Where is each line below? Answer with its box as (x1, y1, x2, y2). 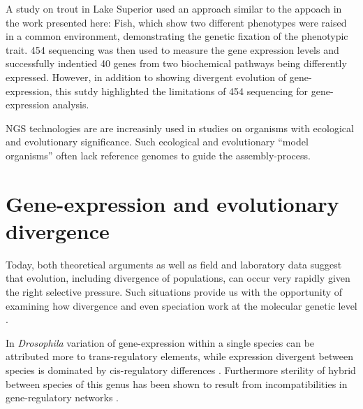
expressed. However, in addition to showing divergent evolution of (6, 69, 287, 84)
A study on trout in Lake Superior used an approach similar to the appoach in (6, 1, 342, 15)
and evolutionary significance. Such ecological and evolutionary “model (6, 134, 309, 149)
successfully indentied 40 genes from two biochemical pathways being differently (6, 56, 347, 71)
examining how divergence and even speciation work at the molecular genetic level (6, 298, 357, 313)
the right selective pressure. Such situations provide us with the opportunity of (6, 285, 343, 299)
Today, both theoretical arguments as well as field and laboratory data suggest (6, 257, 342, 271)
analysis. (52, 97, 89, 112)
